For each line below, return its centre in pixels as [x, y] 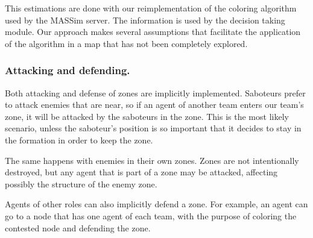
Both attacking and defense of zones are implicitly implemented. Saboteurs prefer [155, 92]
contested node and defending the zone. [78, 227]
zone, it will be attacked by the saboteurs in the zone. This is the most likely [147, 116]
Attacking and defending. [68, 70]
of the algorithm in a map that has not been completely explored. [126, 43]
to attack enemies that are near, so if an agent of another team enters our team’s [154, 105]
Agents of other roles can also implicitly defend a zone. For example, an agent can [156, 204]
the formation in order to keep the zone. [79, 139]
